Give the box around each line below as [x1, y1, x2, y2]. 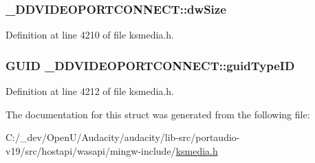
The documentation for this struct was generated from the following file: [6, 107, 310, 121]
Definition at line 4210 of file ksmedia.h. [6, 28, 174, 42]
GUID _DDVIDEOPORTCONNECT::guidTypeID [6, 56, 295, 74]
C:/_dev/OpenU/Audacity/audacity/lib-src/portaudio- [6, 130, 240, 144]
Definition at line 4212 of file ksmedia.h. [6, 84, 174, 98]
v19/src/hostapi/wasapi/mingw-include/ [6, 143, 176, 157]
